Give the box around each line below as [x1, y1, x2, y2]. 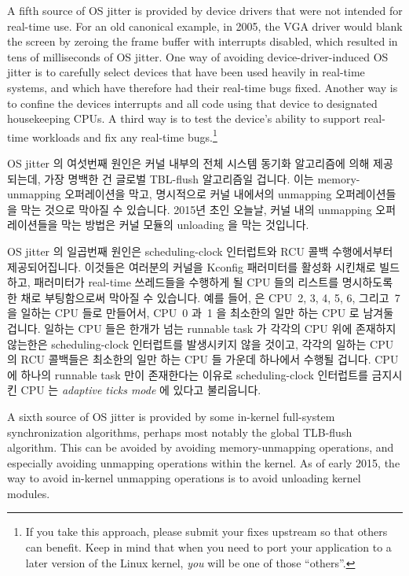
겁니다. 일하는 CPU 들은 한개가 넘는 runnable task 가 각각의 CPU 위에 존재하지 [7, 319, 396, 336]
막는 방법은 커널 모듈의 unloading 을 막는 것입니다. [61, 216, 309, 233]
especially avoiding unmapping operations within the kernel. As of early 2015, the [7, 454, 400, 471]
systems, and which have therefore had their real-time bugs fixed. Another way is [7, 79, 398, 95]
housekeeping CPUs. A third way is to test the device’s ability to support [7, 110, 360, 127]
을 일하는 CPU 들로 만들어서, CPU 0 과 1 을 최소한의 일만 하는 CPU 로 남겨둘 [7, 305, 394, 321]
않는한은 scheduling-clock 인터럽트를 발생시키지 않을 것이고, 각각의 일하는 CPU [7, 335, 394, 352]
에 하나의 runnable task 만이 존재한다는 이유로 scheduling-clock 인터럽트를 [7, 366, 368, 382]
